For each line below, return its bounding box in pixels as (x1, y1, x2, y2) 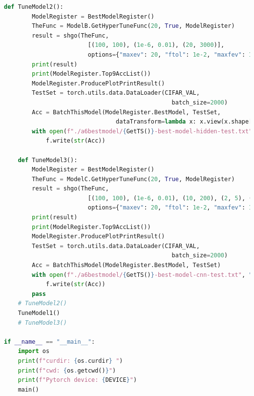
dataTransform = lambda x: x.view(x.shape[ (116, 118, 253, 125)
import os (18, 348, 50, 355)
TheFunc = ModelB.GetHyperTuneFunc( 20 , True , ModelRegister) (32, 22, 235, 30)
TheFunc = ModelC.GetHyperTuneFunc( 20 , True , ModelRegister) (32, 175, 235, 183)
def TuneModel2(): (4, 3, 63, 10)
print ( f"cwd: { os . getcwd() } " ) (18, 367, 116, 374)
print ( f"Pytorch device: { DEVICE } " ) (18, 376, 137, 384)
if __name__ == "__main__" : (4, 338, 95, 345)
